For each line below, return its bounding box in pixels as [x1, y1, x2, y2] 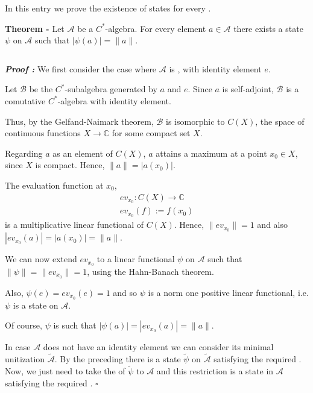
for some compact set [112, 127, 191, 139]
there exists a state [233, 22, 303, 34]
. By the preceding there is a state [54, 353, 181, 365]
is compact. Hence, [35, 159, 105, 171]
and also [257, 218, 288, 231]
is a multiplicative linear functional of [5, 218, 144, 231]
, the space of [255, 115, 305, 127]
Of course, [5, 319, 42, 332]
